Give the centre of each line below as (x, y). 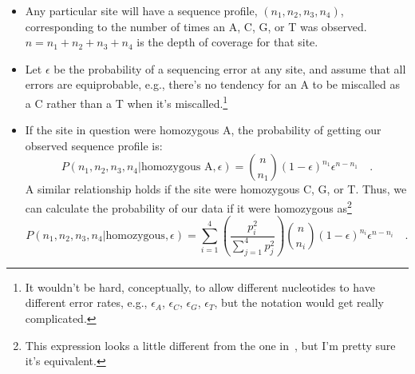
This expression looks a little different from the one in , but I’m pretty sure (210, 345)
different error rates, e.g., (86, 302)
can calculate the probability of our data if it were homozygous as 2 (188, 207)
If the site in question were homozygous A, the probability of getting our (203, 130)
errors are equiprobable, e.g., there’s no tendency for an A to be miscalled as (212, 84)
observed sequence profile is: (94, 145)
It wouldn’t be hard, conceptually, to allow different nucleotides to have (200, 286)
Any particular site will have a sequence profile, (141, 10)
